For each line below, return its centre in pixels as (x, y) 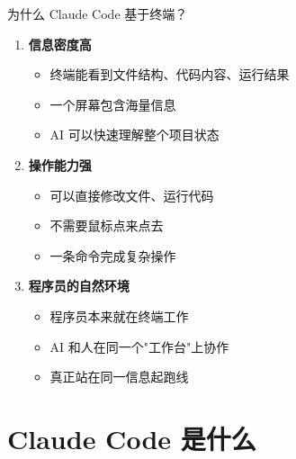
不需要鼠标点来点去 (107, 225)
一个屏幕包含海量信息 (113, 104)
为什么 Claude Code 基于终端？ (98, 13)
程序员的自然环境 (79, 286)
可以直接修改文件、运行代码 (132, 195)
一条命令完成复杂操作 (113, 255)
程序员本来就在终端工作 (119, 315)
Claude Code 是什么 (132, 438)
